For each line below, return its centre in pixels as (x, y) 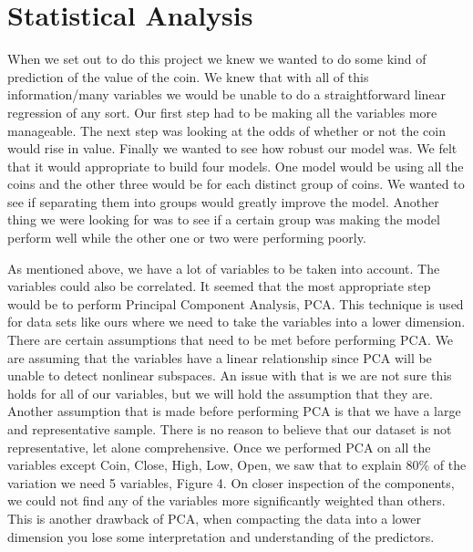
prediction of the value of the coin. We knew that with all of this (188, 76)
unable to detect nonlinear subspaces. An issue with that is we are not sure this (230, 375)
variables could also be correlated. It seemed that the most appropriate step (219, 286)
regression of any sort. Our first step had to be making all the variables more (222, 112)
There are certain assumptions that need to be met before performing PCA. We (231, 340)
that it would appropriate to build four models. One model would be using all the (236, 166)
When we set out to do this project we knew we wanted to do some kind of (217, 59)
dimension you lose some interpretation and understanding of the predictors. (221, 536)
